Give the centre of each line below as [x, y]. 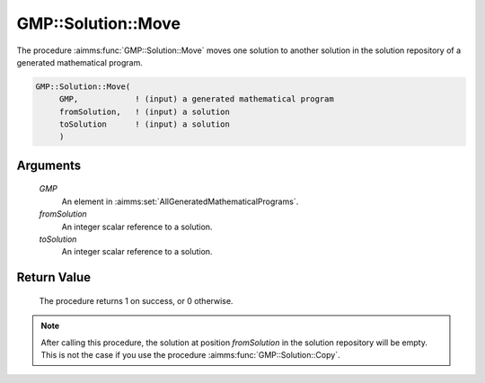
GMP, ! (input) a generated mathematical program [196, 99]
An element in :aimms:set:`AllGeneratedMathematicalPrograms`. [180, 201]
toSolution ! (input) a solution [145, 125]
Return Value [54, 277]
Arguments [49, 165]
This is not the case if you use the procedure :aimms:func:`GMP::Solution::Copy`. [190, 355]
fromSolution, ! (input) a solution [145, 111]
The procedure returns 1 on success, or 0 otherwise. [136, 300]
